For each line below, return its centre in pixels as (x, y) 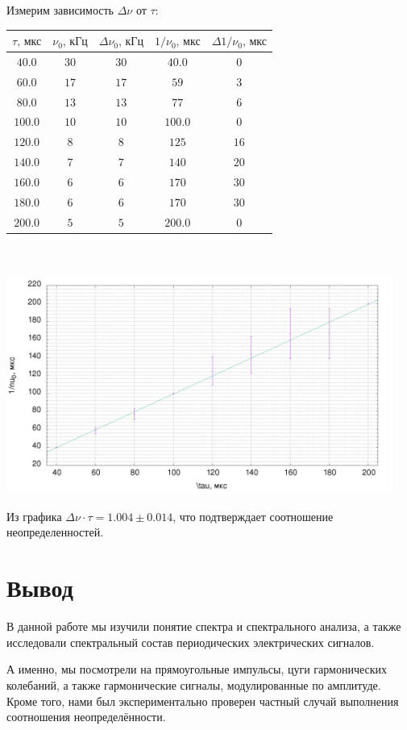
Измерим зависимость (60, 10)
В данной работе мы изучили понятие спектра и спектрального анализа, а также (204, 626)
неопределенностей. (55, 532)
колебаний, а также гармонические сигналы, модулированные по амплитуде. (194, 684)
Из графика (34, 516)
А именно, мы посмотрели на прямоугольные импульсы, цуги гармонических (197, 669)
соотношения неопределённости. (86, 717)
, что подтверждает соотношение (253, 516)
